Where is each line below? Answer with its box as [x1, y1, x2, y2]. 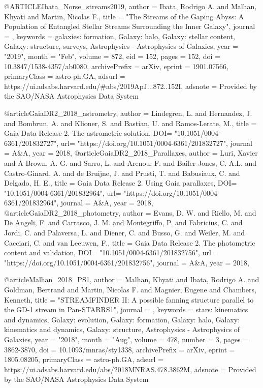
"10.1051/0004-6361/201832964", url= [4, 187, 121, 198]
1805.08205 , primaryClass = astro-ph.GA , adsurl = [4, 354, 164, 365]
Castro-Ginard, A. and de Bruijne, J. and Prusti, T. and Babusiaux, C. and [4, 167, 240, 178]
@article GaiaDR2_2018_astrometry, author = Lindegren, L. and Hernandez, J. [4, 107, 252, 118]
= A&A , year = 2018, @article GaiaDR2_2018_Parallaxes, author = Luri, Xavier [4, 147, 258, 158]
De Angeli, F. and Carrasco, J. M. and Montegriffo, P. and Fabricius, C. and [4, 217, 243, 228]
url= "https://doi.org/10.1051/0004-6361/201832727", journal [60, 137, 252, 148]
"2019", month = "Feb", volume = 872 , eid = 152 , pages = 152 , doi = [4, 50, 221, 61]
